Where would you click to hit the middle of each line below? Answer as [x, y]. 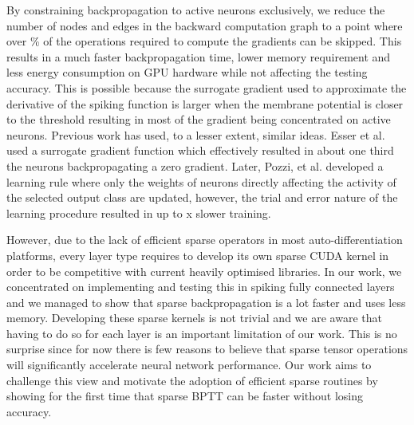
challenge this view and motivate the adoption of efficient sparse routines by [192, 380]
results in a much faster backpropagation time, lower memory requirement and [199, 56]
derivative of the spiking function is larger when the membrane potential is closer [205, 103]
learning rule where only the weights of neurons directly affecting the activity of [201, 181]
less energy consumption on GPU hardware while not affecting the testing [187, 72]
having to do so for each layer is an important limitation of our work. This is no [202, 333]
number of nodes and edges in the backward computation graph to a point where [205, 25]
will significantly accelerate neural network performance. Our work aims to [189, 365]
